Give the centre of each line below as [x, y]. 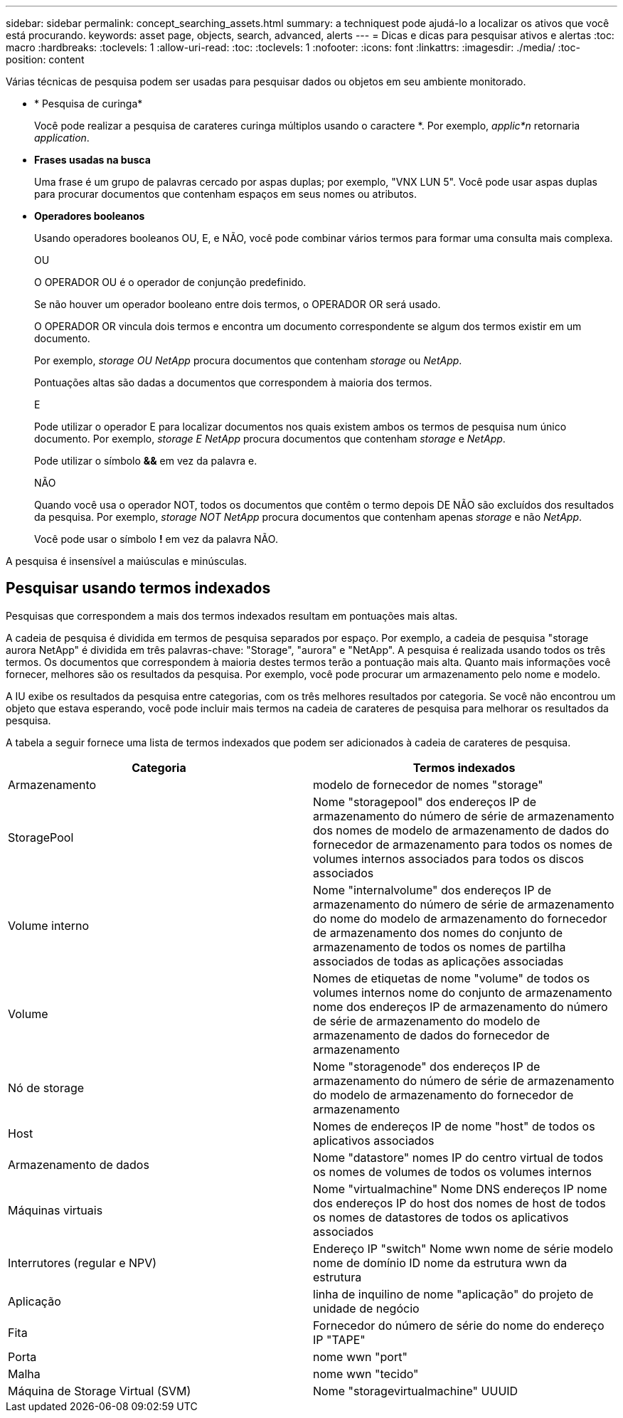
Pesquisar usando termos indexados [138, 588]
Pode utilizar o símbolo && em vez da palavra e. [146, 461]
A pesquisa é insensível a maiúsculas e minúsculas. [127, 561]
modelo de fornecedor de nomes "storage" [428, 784]
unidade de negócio [366, 1308]
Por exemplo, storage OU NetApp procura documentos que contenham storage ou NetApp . [248, 360]
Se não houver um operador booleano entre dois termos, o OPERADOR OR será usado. [238, 304]
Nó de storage [46, 1088]
